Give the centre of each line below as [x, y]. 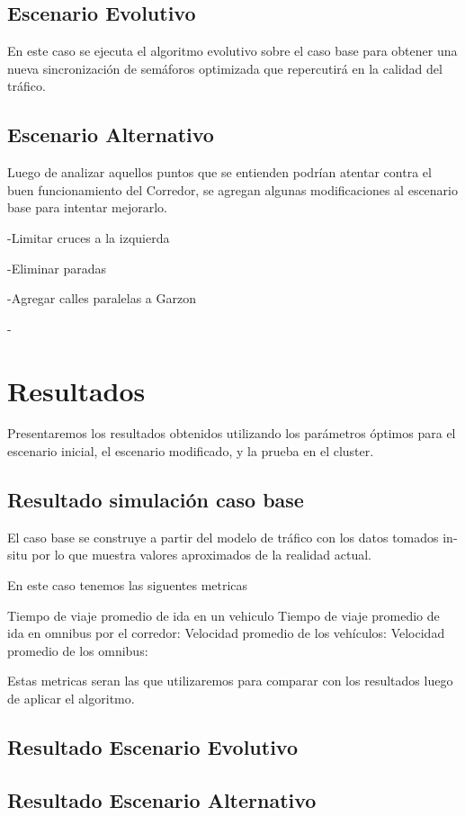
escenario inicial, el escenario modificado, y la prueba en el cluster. [191, 451]
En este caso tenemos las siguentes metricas [128, 585]
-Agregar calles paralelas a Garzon [102, 298]
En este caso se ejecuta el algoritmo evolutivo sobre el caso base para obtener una [232, 51]
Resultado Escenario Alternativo [162, 799]
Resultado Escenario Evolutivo [153, 747]
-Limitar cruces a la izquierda [89, 237]
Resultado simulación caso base [156, 500]
